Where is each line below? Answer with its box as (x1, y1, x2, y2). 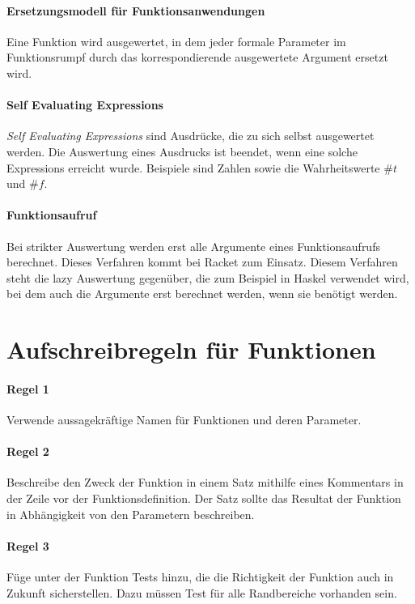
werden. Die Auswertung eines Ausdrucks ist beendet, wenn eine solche (6, 142, 358, 160)
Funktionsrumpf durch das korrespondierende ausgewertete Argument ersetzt (6, 49, 388, 66)
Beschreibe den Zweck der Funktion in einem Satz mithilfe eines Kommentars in (6, 474, 404, 491)
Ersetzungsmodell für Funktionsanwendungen (6, 2, 265, 19)
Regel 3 (6, 537, 49, 554)
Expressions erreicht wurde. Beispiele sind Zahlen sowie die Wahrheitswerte (6, 159, 380, 176)
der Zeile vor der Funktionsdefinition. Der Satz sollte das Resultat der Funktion (6, 490, 401, 507)
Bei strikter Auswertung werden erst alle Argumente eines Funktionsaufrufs (6, 237, 380, 254)
